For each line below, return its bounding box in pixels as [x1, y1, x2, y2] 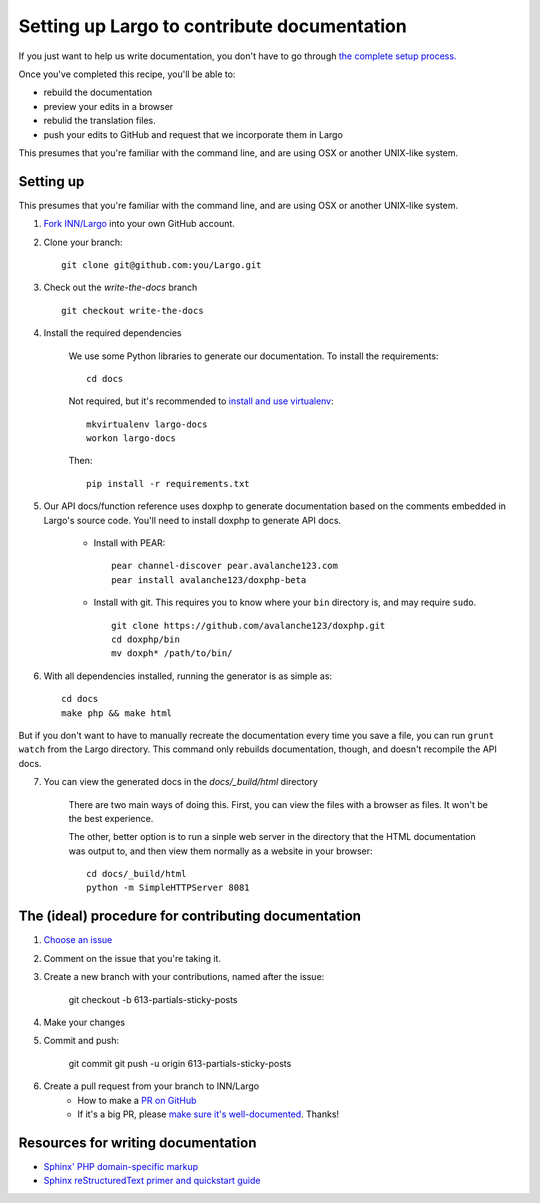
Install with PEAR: [93, 537, 166, 549]
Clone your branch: [43, 236, 124, 248]
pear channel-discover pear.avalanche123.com [111, 560, 339, 572]
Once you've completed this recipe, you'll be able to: [18, 68, 236, 80]
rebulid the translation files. [43, 115, 157, 127]
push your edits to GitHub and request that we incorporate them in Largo [43, 128, 344, 140]
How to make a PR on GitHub [77, 1094, 197, 1106]
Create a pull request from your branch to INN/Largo [43, 1080, 260, 1092]
